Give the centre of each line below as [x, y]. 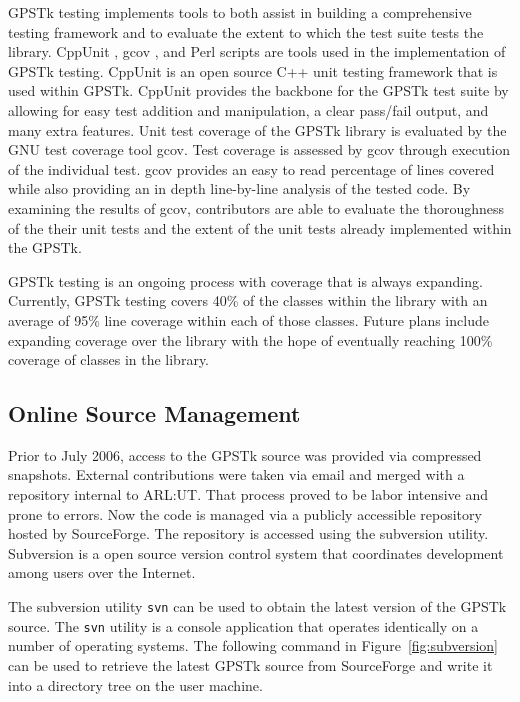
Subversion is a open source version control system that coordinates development [256, 552]
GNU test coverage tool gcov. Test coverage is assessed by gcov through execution [259, 149]
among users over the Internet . [102, 572]
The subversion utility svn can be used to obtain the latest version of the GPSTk [257, 606]
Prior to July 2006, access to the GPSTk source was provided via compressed [245, 454]
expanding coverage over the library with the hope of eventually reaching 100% [250, 339]
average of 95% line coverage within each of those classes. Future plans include [248, 319]
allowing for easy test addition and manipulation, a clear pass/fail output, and [248, 109]
